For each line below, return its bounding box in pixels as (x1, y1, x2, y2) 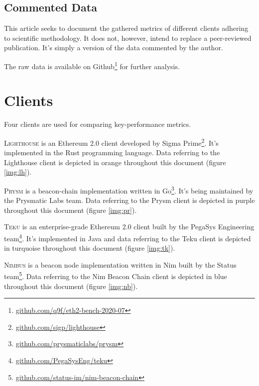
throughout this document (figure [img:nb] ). (4, 281, 138, 291)
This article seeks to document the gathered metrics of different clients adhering (4, 23, 249, 33)
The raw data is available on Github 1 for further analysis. (4, 59, 180, 71)
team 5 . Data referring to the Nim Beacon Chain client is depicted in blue (4, 270, 227, 282)
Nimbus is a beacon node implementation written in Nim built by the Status (4, 259, 237, 270)
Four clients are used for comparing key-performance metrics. (4, 119, 191, 129)
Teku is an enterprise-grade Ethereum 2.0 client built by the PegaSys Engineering (4, 221, 255, 232)
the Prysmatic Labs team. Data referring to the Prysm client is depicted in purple (4, 195, 255, 205)
